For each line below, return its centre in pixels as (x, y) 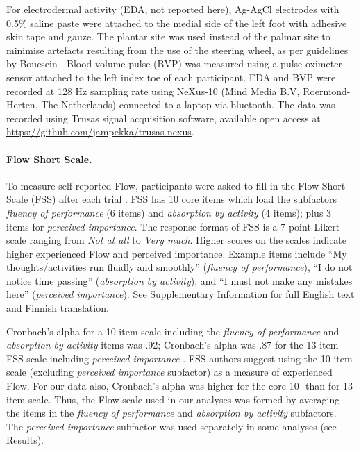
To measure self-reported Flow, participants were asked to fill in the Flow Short (176, 185)
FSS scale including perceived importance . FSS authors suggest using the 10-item (179, 358)
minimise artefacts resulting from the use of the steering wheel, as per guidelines (177, 50)
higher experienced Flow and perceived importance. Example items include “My (177, 253)
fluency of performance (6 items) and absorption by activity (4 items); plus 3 (169, 212)
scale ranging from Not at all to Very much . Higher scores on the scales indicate (177, 240)
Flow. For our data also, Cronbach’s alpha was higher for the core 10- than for (173, 386)
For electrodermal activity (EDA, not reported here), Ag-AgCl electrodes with (173, 9)
